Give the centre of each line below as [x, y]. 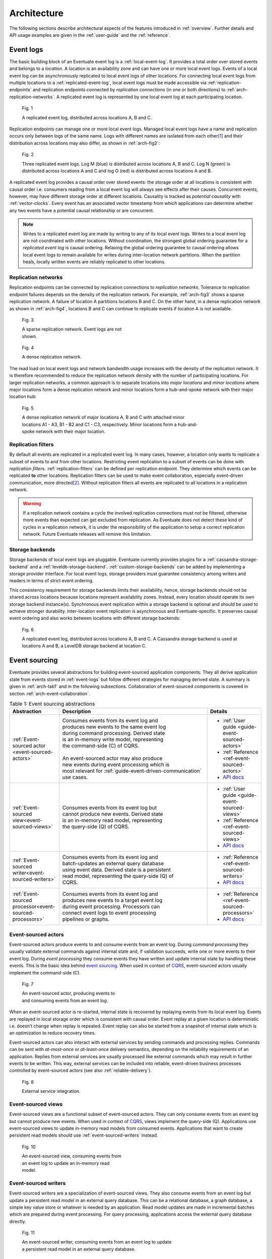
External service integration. [51, 1091]
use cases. [75, 777]
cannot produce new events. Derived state [113, 814]
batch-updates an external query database [113, 864]
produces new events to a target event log [112, 900]
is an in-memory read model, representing [112, 820]
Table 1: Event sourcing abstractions [52, 704]
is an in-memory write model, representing [113, 739]
